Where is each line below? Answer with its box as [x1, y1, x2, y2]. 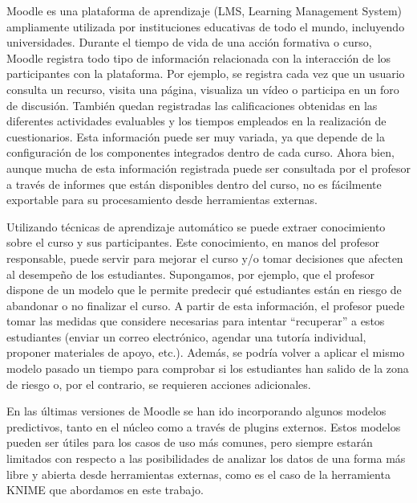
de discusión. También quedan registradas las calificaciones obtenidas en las [6, 96, 378, 113]
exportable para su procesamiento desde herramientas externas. [6, 191, 318, 208]
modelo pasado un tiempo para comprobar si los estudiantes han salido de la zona [6, 360, 409, 377]
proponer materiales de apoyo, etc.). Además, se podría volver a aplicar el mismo [6, 344, 405, 361]
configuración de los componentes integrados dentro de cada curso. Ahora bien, [6, 144, 395, 161]
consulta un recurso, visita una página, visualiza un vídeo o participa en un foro [6, 80, 399, 97]
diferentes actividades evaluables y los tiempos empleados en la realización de [6, 112, 387, 129]
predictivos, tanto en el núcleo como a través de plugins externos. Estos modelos [6, 418, 401, 435]
